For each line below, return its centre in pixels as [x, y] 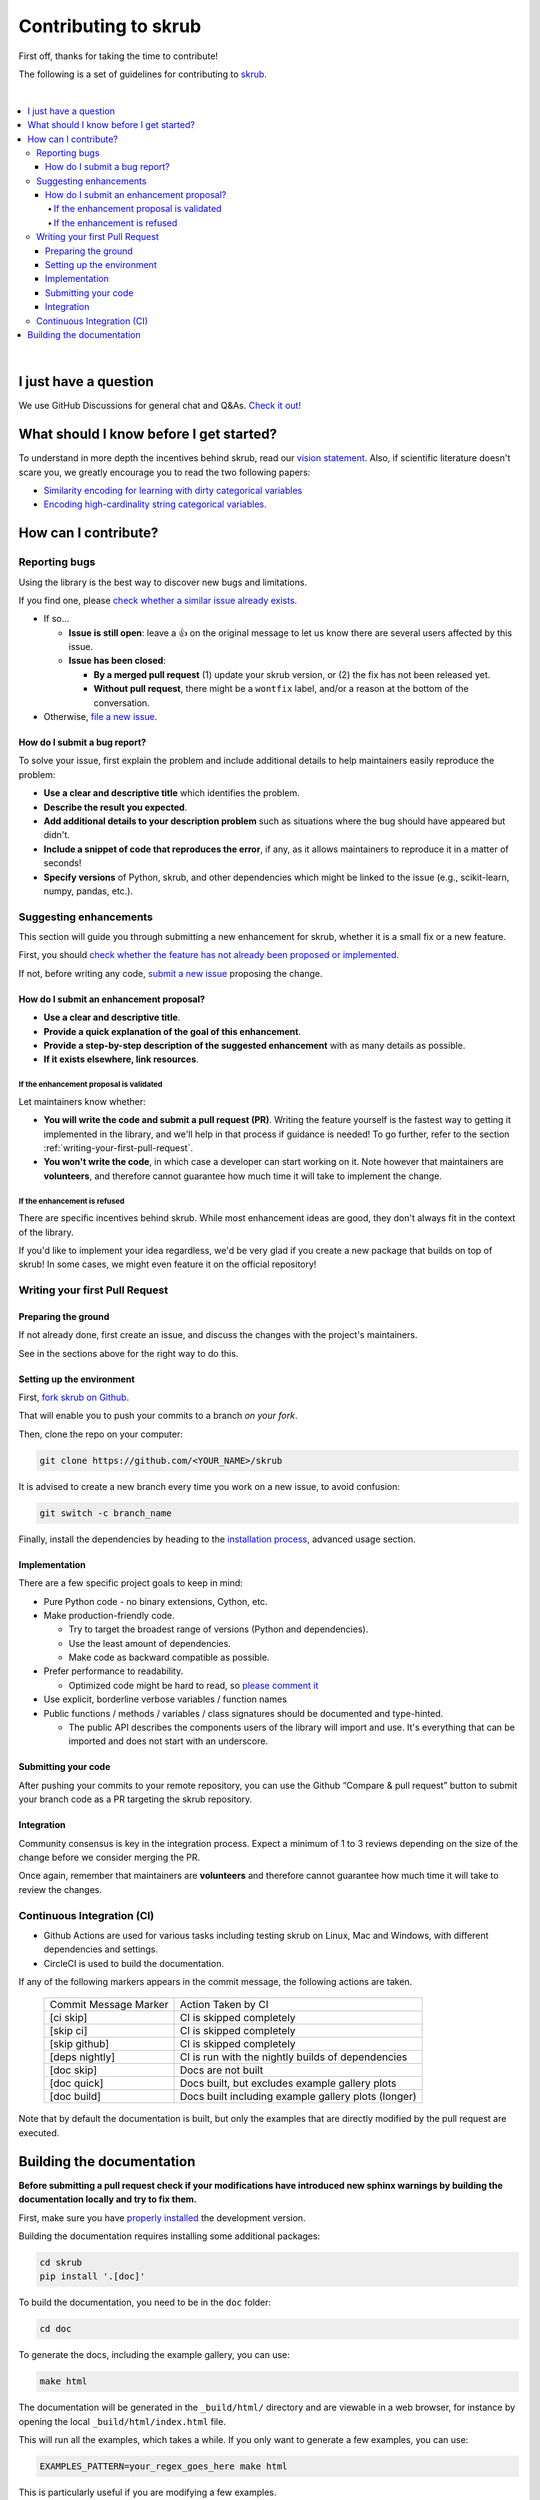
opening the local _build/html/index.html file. [122, 2421]
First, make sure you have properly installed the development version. [162, 2217]
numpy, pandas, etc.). [88, 891]
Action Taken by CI [224, 2005]
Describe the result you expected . [115, 807]
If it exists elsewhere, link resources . [121, 1059]
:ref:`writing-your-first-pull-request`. [118, 1147]
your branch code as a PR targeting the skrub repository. [135, 1799]
